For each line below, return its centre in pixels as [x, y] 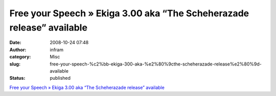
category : [20, 57]
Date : [15, 43]
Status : [17, 78]
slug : [15, 64]
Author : [18, 50]
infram [57, 50]
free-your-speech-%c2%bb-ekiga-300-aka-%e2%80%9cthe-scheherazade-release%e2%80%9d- [156, 64]
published [60, 78]
